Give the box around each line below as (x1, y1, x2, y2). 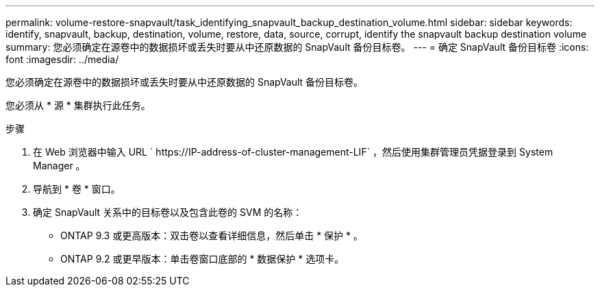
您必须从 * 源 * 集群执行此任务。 (5, 99, 151, 111)
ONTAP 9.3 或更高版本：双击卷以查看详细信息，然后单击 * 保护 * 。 (60, 230, 363, 241)
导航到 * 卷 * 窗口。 (33, 183, 121, 195)
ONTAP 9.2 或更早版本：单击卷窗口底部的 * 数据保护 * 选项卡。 (60, 253, 345, 265)
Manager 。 (33, 160, 86, 171)
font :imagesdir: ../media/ (5, 53, 119, 65)
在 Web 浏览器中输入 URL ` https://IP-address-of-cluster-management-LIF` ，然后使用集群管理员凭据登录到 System (33, 146, 553, 158)
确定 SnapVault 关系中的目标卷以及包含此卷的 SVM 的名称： (33, 206, 303, 218)
